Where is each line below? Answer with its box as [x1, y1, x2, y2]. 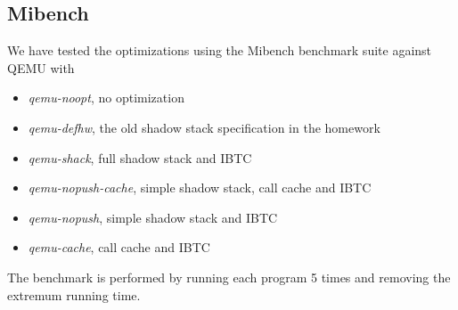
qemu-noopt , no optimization [28, 88, 184, 107]
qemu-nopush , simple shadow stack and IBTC [28, 208, 278, 226]
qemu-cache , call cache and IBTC [28, 238, 210, 257]
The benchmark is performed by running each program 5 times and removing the [7, 267, 451, 286]
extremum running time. [7, 285, 141, 304]
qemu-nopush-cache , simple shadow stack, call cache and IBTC [28, 178, 372, 197]
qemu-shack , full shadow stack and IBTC [28, 148, 252, 167]
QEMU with [7, 58, 75, 77]
